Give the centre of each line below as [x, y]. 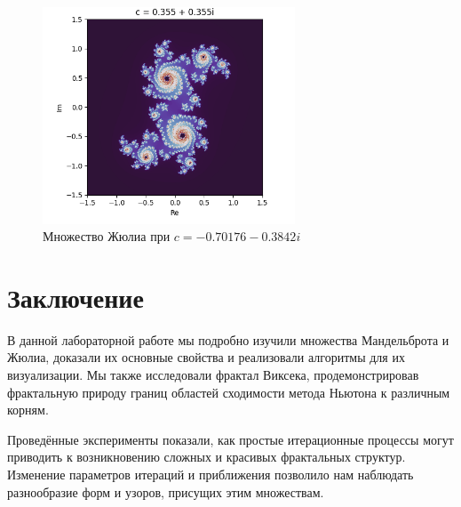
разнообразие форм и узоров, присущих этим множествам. [166, 491]
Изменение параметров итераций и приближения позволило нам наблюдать [211, 475]
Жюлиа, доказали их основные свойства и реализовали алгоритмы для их [206, 357]
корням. [28, 410]
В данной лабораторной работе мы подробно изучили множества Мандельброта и [228, 339]
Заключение [76, 297]
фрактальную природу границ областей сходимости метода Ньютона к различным [229, 392]
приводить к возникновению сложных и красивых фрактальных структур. [207, 457]
